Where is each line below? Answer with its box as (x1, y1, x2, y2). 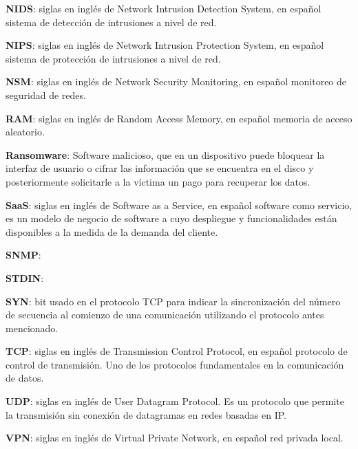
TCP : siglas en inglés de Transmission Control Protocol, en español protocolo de (6, 344, 348, 358)
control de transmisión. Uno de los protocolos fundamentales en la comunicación (6, 357, 344, 371)
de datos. (6, 371, 44, 385)
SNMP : (6, 248, 41, 262)
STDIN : (6, 270, 44, 285)
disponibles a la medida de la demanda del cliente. (6, 224, 218, 239)
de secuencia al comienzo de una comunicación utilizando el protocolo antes (6, 307, 324, 322)
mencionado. (6, 320, 59, 335)
